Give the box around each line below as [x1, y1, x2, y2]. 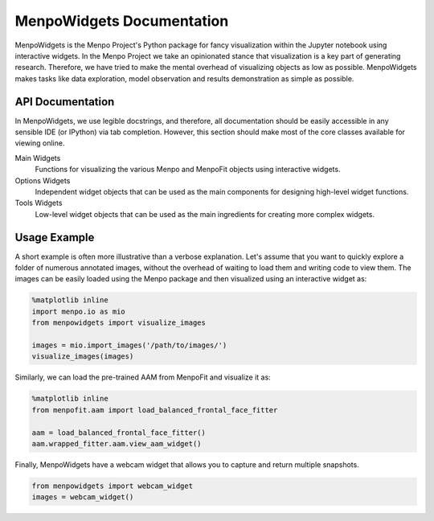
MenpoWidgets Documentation [14, 12, 229, 30]
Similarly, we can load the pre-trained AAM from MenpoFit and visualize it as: [14, 372, 271, 382]
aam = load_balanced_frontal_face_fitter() [31, 428, 207, 437]
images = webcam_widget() [31, 493, 134, 502]
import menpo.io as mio [31, 306, 126, 316]
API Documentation [14, 95, 115, 109]
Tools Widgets [14, 198, 63, 208]
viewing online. [14, 138, 65, 148]
